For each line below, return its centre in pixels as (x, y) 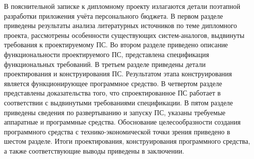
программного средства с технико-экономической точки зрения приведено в (117, 131)
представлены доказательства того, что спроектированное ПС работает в (113, 93)
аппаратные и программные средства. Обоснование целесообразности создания (122, 122)
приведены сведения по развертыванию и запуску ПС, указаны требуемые (115, 112)
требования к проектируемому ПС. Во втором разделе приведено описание (116, 45)
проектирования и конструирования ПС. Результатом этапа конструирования (118, 74)
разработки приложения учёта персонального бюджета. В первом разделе (113, 16)
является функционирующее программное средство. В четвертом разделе (113, 83)
